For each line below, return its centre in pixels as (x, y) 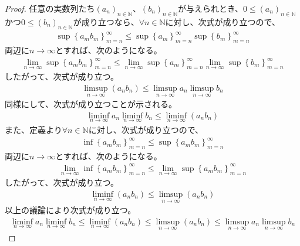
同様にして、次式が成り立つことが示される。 (91, 104)
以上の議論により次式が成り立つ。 (70, 210)
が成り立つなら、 (106, 21)
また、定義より (33, 129)
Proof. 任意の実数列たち (50, 8)
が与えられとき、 (210, 8)
